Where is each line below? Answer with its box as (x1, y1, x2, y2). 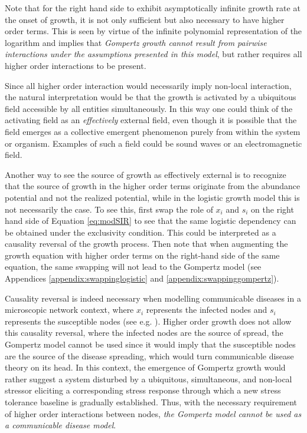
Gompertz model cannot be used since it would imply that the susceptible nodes (5, 338, 296, 351)
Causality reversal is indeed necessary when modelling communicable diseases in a (5, 292, 301, 304)
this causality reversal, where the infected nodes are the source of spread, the (5, 326, 283, 339)
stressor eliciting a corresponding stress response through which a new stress (5, 384, 281, 396)
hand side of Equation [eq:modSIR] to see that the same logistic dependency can (5, 214, 296, 227)
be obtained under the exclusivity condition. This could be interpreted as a (5, 226, 276, 238)
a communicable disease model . (5, 419, 116, 431)
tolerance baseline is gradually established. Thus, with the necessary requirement (5, 396, 297, 408)
